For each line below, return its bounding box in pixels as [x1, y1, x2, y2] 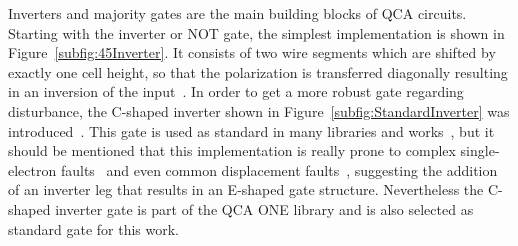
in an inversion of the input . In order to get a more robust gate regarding [8, 81, 464, 102]
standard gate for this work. [8, 218, 180, 239]
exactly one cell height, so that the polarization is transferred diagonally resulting [8, 61, 508, 82]
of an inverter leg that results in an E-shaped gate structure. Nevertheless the [8, 179, 484, 200]
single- [460, 140, 500, 161]
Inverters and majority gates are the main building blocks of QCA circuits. [8, 3, 467, 23]
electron [8, 159, 57, 180]
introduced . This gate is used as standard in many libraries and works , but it [8, 120, 495, 141]
